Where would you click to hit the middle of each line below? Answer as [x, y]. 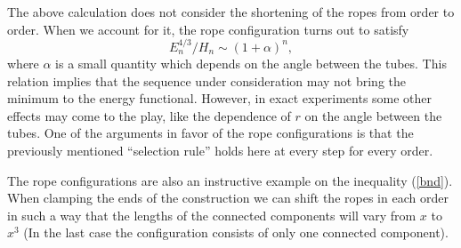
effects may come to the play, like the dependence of [149, 115]
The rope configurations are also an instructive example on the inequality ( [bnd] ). [230, 180]
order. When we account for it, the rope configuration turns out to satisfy [208, 29]
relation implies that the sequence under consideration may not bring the [207, 80]
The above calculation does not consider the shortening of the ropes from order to [231, 12]
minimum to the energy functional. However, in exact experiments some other [220, 98]
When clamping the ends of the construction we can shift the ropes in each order [228, 198]
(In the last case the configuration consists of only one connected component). [236, 232]
